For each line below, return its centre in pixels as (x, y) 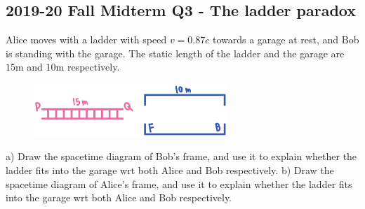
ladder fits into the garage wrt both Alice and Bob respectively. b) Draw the (170, 170)
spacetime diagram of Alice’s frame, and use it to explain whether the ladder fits (179, 183)
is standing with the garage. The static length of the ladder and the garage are (175, 53)
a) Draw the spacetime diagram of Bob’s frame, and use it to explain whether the (181, 156)
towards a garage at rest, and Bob (286, 39)
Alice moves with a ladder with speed (86, 39)
